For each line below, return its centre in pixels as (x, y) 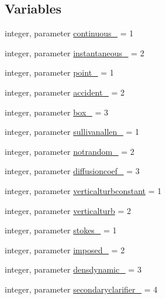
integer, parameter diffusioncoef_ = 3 (72, 171)
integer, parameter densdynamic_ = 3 (73, 269)
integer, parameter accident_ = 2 (65, 92)
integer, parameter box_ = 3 (57, 112)
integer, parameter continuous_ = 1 (69, 33)
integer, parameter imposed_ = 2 (65, 249)
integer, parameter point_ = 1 (59, 72)
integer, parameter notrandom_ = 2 (70, 151)
